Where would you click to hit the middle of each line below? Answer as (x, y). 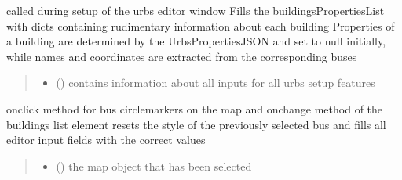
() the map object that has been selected (154, 166)
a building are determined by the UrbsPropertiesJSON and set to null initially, (196, 41)
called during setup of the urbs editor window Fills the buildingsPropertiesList (196, 10)
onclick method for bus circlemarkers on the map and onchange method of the (195, 108)
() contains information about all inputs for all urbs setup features (216, 83)
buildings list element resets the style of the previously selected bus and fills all (196, 124)
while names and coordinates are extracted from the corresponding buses (182, 56)
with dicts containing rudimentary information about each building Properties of (201, 25)
